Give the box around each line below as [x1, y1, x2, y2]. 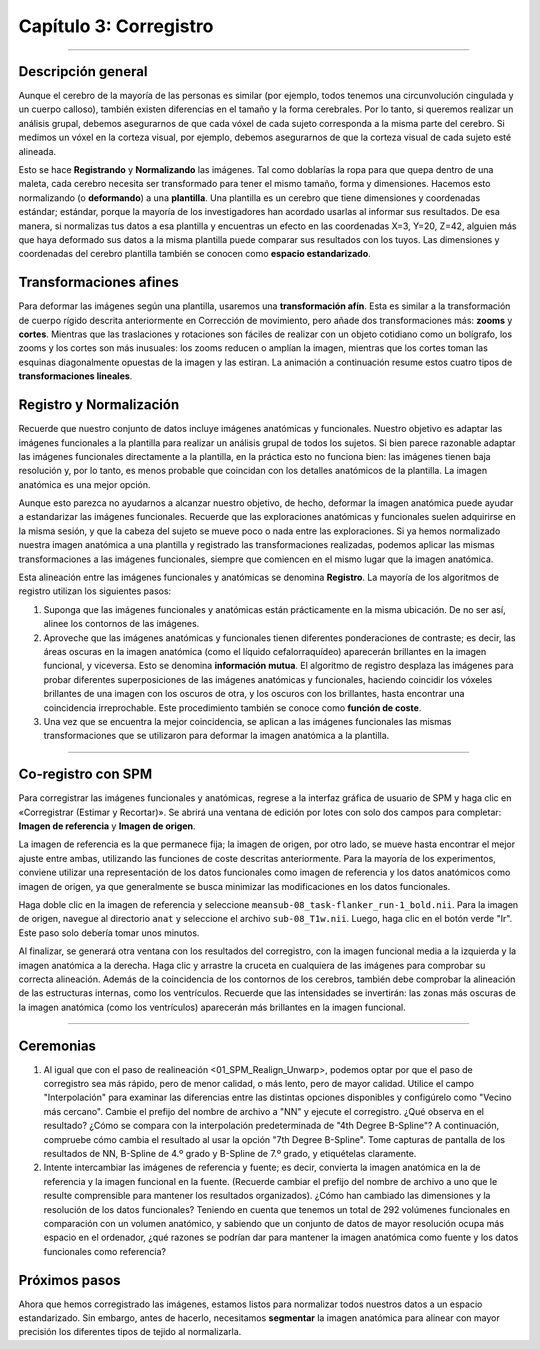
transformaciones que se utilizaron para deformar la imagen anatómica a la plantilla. [43, 730, 390, 742]
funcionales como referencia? [43, 1245, 167, 1257]
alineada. [18, 145, 57, 157]
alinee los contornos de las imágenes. [43, 618, 200, 630]
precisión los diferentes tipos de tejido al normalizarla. [18, 1326, 242, 1338]
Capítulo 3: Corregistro [18, 15, 214, 37]
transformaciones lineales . [18, 370, 133, 382]
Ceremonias [18, 1037, 97, 1054]
